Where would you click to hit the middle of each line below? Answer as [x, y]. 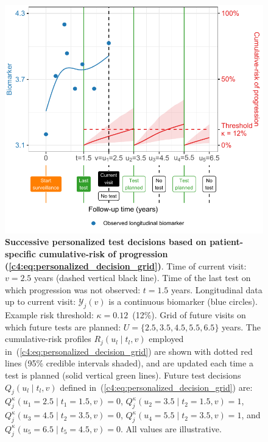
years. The [241, 326]
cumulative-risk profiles [48, 339]
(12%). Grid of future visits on [189, 315]
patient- [227, 242]
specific [20, 253]
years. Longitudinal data [217, 289]
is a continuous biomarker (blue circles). [183, 301]
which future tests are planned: [63, 326]
